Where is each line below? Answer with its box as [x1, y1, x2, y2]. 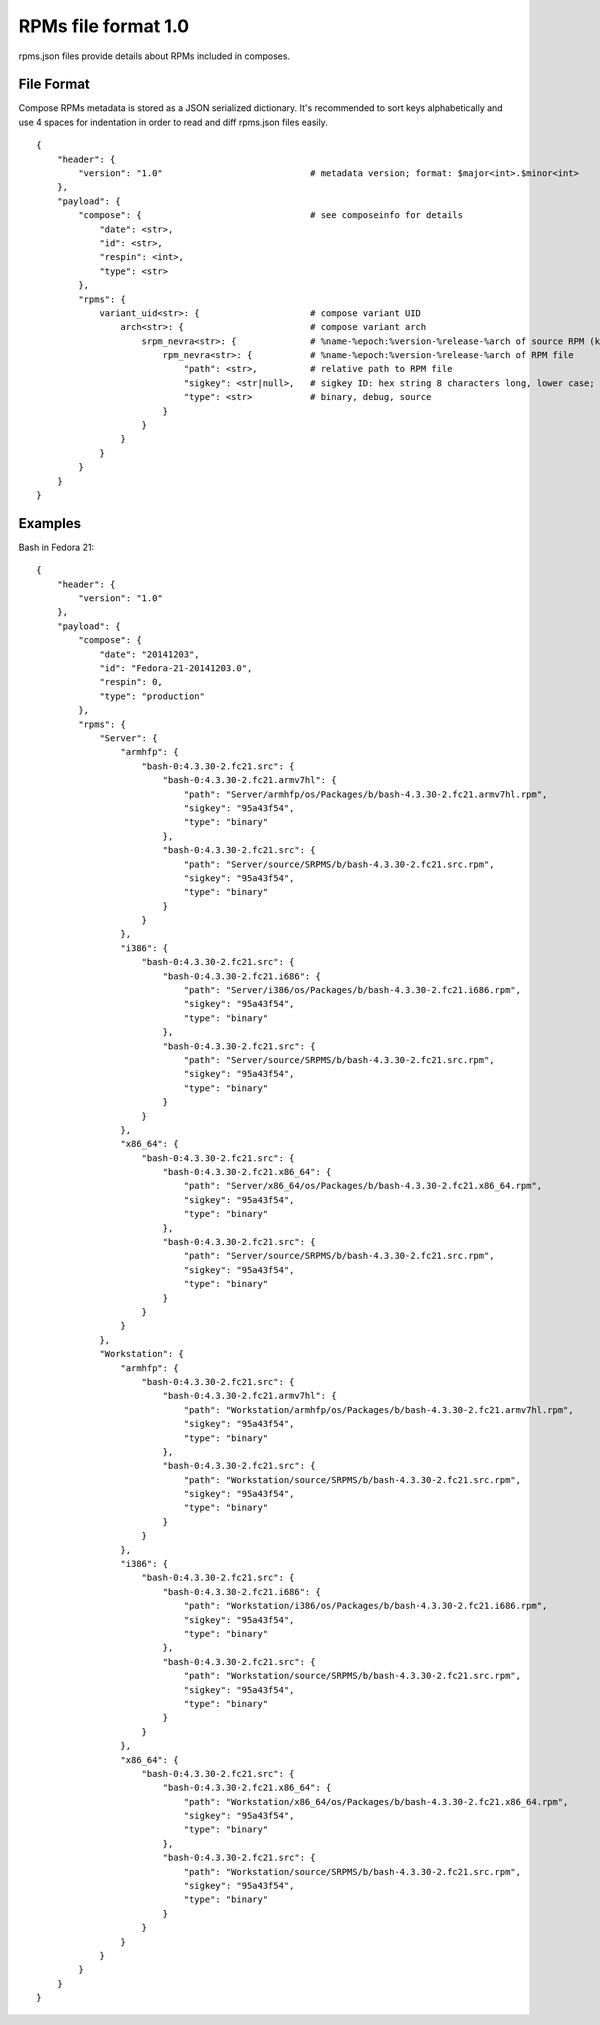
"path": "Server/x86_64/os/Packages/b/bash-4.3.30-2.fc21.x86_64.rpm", [183, 1180, 543, 1192]
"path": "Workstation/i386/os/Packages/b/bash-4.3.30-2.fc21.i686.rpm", [183, 1600, 548, 1612]
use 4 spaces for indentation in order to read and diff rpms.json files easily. [18, 116, 329, 128]
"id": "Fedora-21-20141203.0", [99, 663, 253, 674]
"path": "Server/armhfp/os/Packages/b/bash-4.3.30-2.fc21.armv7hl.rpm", [183, 788, 548, 800]
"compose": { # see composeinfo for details [78, 210, 464, 221]
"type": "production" [99, 690, 205, 702]
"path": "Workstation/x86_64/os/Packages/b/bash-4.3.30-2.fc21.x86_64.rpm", [183, 1796, 569, 1807]
